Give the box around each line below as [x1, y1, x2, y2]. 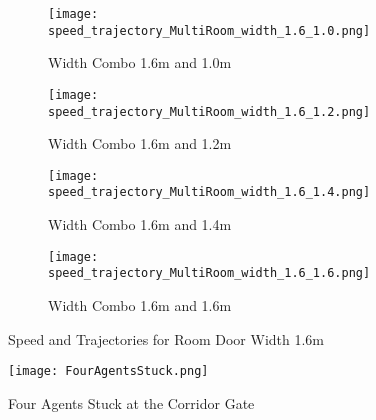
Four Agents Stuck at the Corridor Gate [8, 392, 255, 413]
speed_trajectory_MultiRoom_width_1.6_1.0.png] [48, 23, 371, 38]
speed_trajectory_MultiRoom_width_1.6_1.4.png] [48, 185, 371, 200]
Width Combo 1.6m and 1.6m [48, 295, 232, 316]
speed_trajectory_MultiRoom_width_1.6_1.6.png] [48, 266, 371, 281]
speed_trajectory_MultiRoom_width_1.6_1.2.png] [48, 104, 371, 119]
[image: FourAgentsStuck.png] [8, 364, 209, 379]
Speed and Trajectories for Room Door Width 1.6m [8, 328, 325, 349]
